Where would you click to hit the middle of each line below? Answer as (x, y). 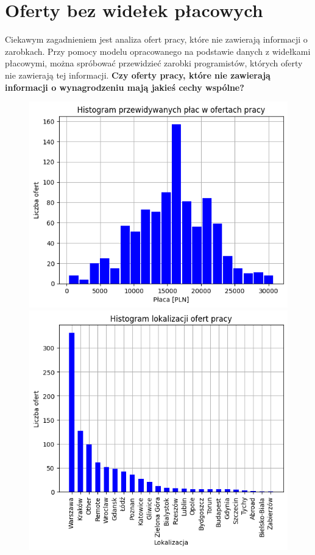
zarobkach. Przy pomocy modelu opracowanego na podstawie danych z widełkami (158, 51)
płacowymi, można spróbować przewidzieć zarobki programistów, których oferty (154, 63)
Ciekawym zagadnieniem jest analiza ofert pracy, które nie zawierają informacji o (156, 39)
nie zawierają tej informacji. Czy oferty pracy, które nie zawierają (138, 75)
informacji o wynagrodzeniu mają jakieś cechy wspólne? (125, 87)
